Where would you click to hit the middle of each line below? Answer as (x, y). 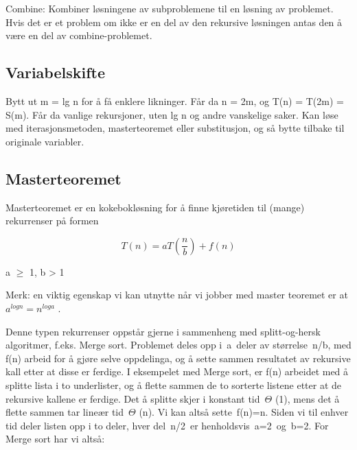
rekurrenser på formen (52, 221)
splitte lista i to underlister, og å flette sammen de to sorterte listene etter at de (174, 384)
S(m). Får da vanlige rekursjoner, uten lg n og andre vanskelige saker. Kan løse (172, 114)
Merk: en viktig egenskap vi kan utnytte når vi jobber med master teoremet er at (177, 295)
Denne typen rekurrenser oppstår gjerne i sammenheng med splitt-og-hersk (163, 331)
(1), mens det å (307, 398)
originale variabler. (45, 141)
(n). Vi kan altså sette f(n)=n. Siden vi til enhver (244, 412)
